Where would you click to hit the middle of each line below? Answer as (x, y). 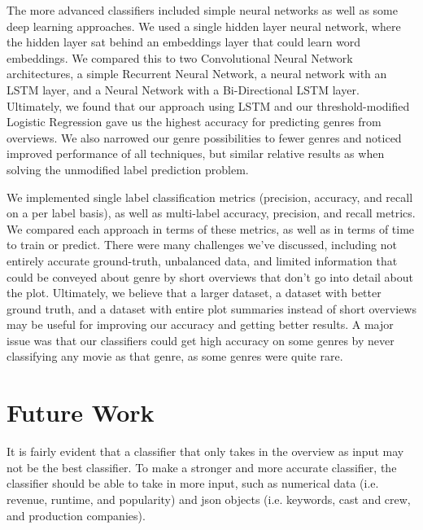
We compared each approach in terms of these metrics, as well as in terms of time (211, 228)
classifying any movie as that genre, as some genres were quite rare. (175, 356)
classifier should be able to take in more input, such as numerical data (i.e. (193, 483)
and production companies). (76, 515)
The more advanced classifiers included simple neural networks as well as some (202, 10)
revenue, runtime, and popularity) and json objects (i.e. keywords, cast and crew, (209, 499)
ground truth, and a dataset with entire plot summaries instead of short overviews (211, 308)
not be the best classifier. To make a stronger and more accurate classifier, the (202, 467)
